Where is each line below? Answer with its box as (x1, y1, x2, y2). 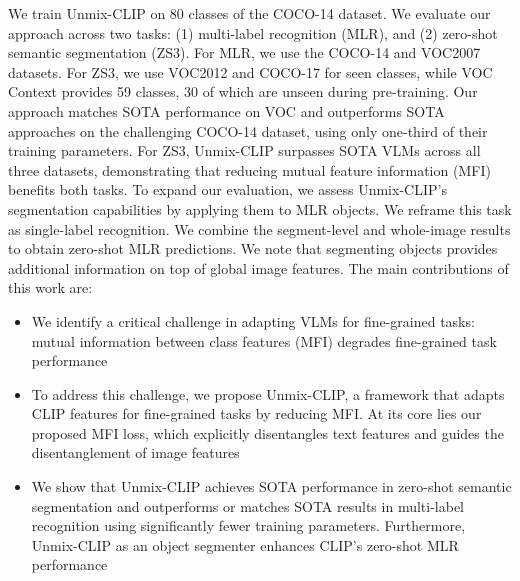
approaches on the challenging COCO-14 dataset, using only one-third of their (8, 120, 488, 141)
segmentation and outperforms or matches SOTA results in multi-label (31, 495, 465, 516)
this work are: (8, 277, 93, 298)
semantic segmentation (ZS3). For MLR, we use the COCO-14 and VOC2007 (8, 42, 481, 63)
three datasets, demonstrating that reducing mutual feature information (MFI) (8, 159, 491, 180)
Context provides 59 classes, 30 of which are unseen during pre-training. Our (8, 81, 478, 102)
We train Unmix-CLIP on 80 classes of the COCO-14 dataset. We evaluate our (8, 3, 491, 23)
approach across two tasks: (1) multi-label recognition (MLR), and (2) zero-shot (8, 22, 498, 43)
